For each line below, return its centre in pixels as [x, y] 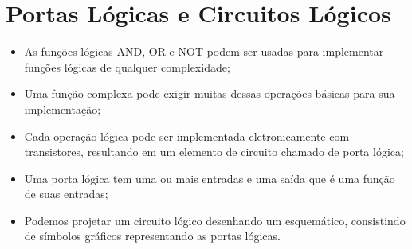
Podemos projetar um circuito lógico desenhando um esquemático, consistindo [215, 220]
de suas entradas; [66, 194]
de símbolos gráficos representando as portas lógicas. [152, 236]
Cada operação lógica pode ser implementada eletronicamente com [187, 136]
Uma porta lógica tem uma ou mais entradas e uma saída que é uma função [210, 178]
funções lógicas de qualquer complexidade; [127, 66]
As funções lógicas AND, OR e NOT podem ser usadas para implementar [204, 51]
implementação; [63, 109]
